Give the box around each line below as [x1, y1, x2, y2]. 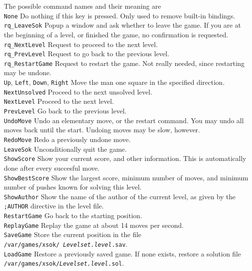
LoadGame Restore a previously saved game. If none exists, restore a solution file [4, 248, 241, 258]
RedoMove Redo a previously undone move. [4, 134, 131, 144]
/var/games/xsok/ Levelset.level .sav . [4, 239, 128, 249]
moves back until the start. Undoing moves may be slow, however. [4, 125, 200, 135]
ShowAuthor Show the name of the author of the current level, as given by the [4, 191, 235, 201]
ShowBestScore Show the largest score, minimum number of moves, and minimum [4, 172, 249, 182]
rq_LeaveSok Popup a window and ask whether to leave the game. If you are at [4, 20, 241, 30]
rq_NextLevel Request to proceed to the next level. [4, 39, 158, 49]
